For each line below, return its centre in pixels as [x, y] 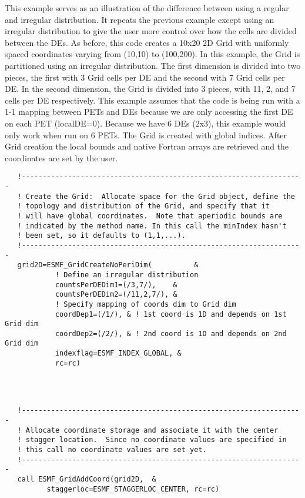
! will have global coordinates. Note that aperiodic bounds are [150, 216]
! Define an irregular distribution [127, 275]
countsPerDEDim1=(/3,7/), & [116, 285]
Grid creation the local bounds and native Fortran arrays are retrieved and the [147, 146]
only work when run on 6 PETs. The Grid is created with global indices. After [146, 135]
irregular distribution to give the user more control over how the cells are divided [151, 31]
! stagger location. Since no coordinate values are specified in [152, 440]
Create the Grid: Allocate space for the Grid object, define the [160, 196]
